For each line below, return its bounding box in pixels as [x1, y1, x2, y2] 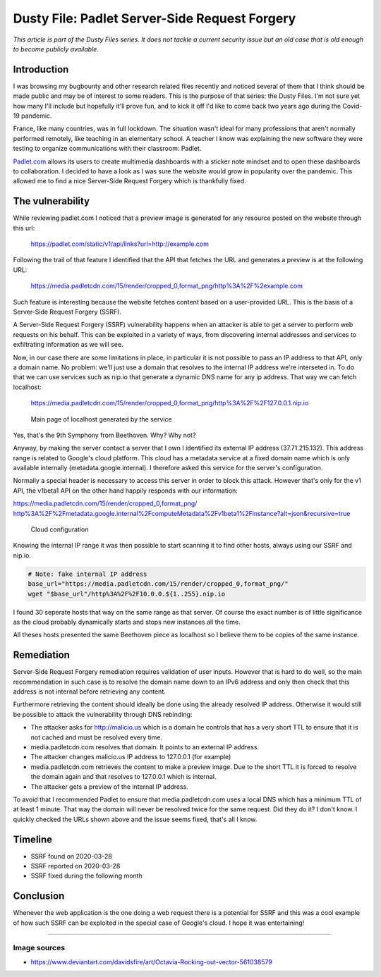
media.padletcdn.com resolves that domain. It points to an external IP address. [30, 742, 260, 751]
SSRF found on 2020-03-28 [30, 852, 112, 860]
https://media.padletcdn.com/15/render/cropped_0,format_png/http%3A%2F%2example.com [30, 282, 303, 290]
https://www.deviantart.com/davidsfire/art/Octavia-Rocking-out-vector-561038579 [30, 957, 273, 966]
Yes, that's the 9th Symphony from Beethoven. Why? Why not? [13, 431, 196, 439]
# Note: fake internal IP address [28, 570, 147, 578]
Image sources [13, 943, 66, 953]
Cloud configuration [30, 525, 89, 534]
